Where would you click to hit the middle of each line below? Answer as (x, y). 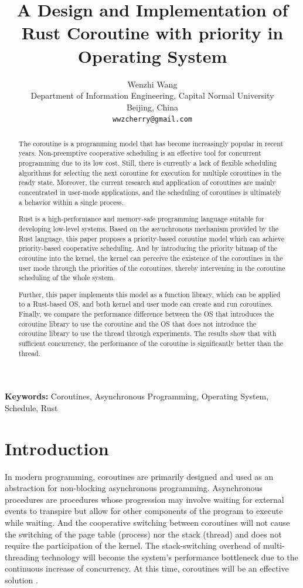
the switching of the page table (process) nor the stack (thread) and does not (143, 534)
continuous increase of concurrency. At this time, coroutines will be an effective (147, 568)
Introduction (57, 448)
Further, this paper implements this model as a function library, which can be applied (149, 294)
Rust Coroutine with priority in (152, 33)
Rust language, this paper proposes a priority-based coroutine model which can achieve (151, 238)
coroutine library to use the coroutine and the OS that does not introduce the (137, 323)
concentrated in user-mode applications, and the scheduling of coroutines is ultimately (150, 192)
